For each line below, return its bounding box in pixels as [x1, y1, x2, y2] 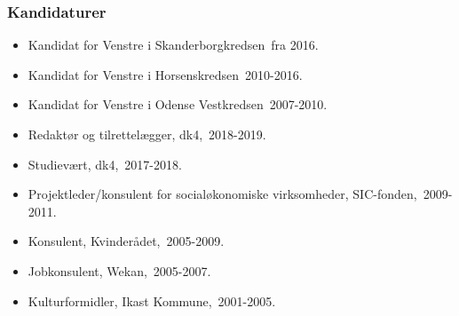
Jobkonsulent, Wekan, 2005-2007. [28, 261, 211, 280]
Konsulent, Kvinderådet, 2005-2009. [28, 232, 225, 250]
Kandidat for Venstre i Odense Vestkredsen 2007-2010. [28, 95, 328, 114]
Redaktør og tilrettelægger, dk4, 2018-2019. [28, 125, 266, 143]
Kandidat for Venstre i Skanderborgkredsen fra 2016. [28, 36, 319, 54]
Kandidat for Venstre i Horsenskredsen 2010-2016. [28, 65, 303, 83]
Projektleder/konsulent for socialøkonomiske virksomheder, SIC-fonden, [28, 185, 417, 203]
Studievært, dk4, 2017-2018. [28, 154, 182, 173]
